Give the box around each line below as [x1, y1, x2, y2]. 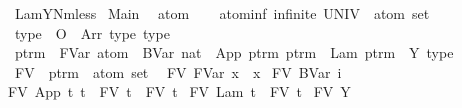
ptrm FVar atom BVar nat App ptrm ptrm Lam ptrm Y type [14, 42, 454, 63]
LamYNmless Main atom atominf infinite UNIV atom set [14, 3, 430, 23]
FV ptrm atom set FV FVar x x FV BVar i [14, 61, 342, 82]
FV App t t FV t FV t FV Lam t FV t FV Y [8, 81, 351, 102]
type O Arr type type [14, 22, 170, 43]
